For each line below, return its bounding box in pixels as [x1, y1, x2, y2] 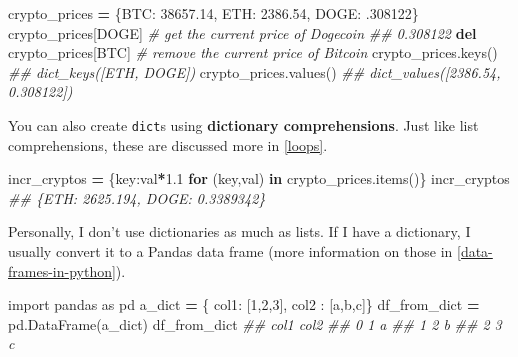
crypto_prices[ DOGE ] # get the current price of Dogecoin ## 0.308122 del [8, 22, 477, 43]
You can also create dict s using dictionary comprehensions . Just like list [8, 114, 479, 135]
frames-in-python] [8, 260, 116, 281]
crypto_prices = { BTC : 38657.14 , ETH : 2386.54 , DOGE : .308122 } [8, 3, 419, 23]
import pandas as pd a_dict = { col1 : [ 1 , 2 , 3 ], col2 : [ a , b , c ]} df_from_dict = [8, 294, 480, 315]
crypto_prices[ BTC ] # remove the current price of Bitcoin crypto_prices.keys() [8, 42, 498, 63]
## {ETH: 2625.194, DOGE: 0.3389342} [8, 187, 266, 208]
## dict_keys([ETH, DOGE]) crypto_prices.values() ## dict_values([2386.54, [8, 61, 501, 82]
